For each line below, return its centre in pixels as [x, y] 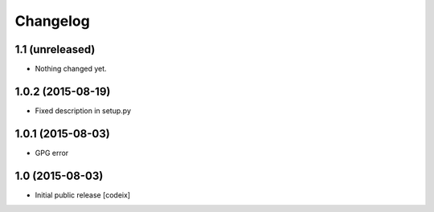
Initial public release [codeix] [83, 195]
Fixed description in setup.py [83, 110]
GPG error [52, 153]
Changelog [52, 21]
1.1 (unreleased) [55, 49]
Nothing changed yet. [71, 69]
